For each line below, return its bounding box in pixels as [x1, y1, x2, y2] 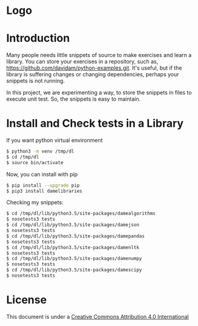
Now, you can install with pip [6, 170, 78, 178]
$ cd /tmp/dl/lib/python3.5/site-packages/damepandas [6, 233, 145, 239]
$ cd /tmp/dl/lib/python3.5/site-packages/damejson [6, 222, 139, 228]
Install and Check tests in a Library [6, 116, 183, 130]
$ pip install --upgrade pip [6, 182, 80, 188]
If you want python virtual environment [6, 137, 103, 144]
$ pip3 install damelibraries [6, 188, 83, 194]
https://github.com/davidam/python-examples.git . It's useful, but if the [6, 64, 182, 72]
